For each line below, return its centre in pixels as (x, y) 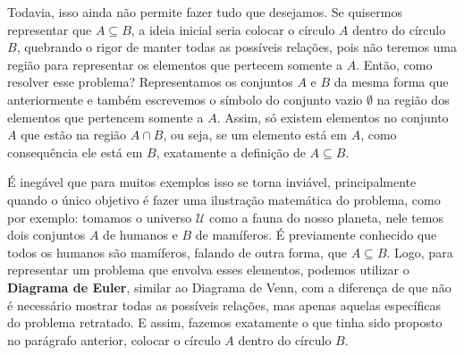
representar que (50, 29)
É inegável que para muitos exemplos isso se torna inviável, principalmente (212, 182)
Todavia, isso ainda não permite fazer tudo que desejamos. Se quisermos (205, 12)
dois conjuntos (46, 235)
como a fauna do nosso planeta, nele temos (327, 217)
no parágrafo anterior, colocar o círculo (114, 339)
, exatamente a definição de (231, 152)
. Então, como (394, 64)
